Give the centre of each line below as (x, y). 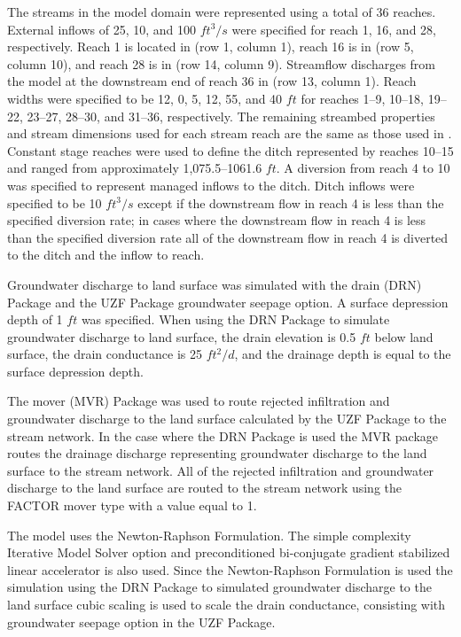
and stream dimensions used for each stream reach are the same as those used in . (230, 133)
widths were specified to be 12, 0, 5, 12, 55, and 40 (145, 98)
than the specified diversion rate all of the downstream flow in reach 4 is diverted (228, 237)
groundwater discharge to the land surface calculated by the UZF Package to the (227, 419)
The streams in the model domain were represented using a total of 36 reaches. (222, 12)
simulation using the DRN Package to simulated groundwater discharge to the (219, 587)
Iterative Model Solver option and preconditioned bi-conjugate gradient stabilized (229, 552)
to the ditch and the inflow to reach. (106, 255)
